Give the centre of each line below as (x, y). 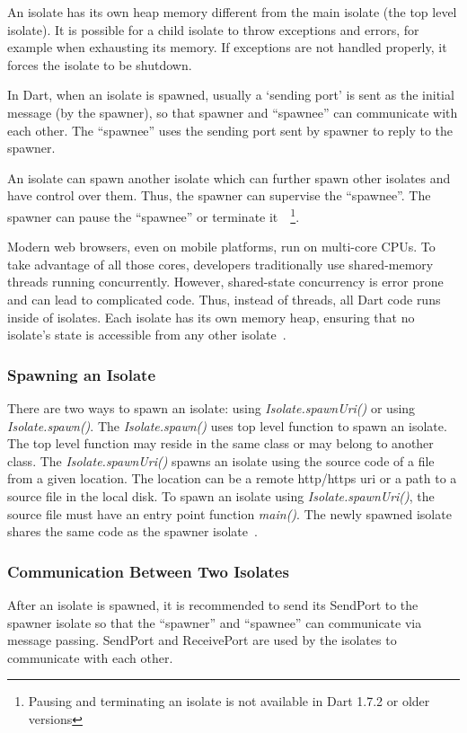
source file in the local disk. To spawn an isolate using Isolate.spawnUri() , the (221, 495)
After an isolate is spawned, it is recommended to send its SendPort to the (213, 604)
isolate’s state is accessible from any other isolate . (147, 335)
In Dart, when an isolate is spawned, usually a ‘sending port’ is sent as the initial (231, 95)
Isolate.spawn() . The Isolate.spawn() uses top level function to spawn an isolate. (227, 425)
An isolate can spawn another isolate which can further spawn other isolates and (229, 177)
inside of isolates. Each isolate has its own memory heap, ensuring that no (211, 317)
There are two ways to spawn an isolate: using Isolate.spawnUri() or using (211, 407)
